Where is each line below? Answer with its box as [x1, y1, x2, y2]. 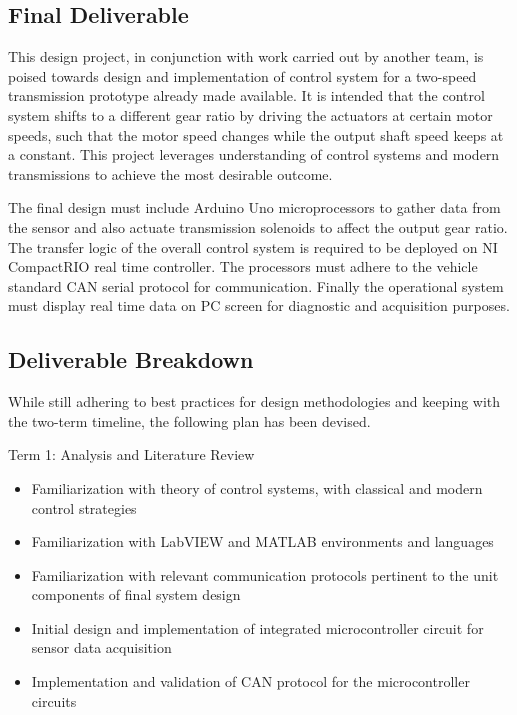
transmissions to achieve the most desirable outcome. [8, 163, 333, 184]
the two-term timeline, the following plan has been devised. [8, 410, 371, 431]
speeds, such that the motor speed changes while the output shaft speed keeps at [8, 124, 504, 145]
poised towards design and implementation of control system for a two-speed [8, 65, 477, 86]
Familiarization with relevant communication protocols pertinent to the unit [31, 564, 499, 585]
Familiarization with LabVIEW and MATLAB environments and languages [31, 531, 494, 552]
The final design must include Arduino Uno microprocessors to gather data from [8, 197, 501, 218]
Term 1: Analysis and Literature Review [8, 444, 255, 465]
